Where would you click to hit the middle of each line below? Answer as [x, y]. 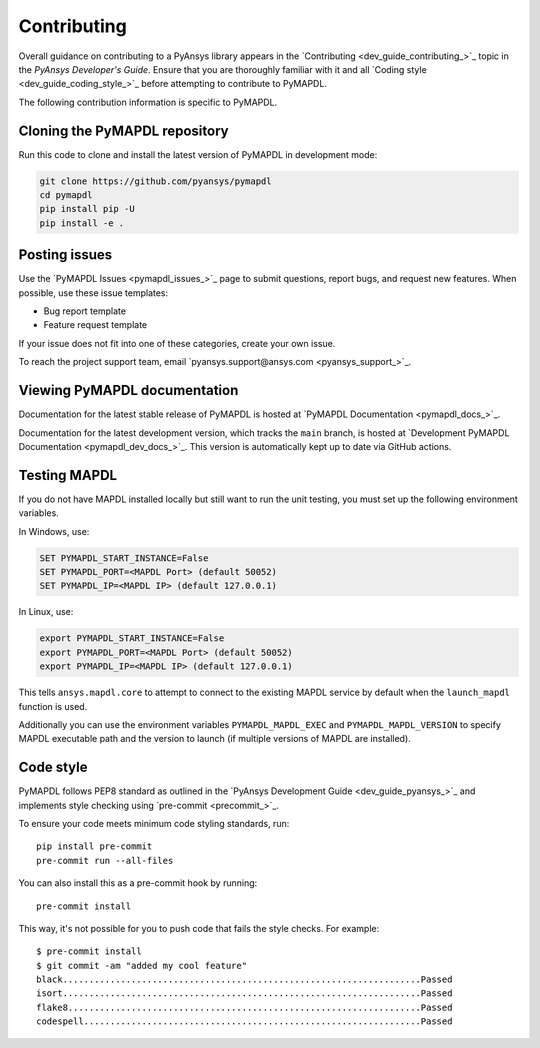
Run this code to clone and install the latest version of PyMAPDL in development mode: [198, 154]
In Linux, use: [46, 612]
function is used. [53, 706]
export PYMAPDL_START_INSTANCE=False [132, 638]
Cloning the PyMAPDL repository [123, 130]
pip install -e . [82, 223]
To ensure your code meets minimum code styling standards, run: [154, 823]
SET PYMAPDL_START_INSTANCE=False [124, 558]
